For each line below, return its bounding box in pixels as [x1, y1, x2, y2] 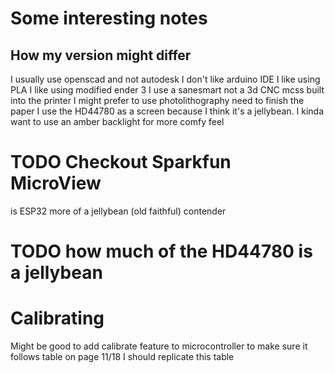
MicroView [10, 172, 102, 195]
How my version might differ [10, 47, 192, 64]
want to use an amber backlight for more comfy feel [10, 116, 225, 127]
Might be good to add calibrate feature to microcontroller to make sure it [10, 340, 308, 352]
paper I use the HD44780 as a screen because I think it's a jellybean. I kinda [10, 105, 325, 117]
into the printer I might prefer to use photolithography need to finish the [10, 95, 305, 106]
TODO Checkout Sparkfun [10, 151, 232, 174]
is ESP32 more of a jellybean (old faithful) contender [10, 205, 227, 217]
